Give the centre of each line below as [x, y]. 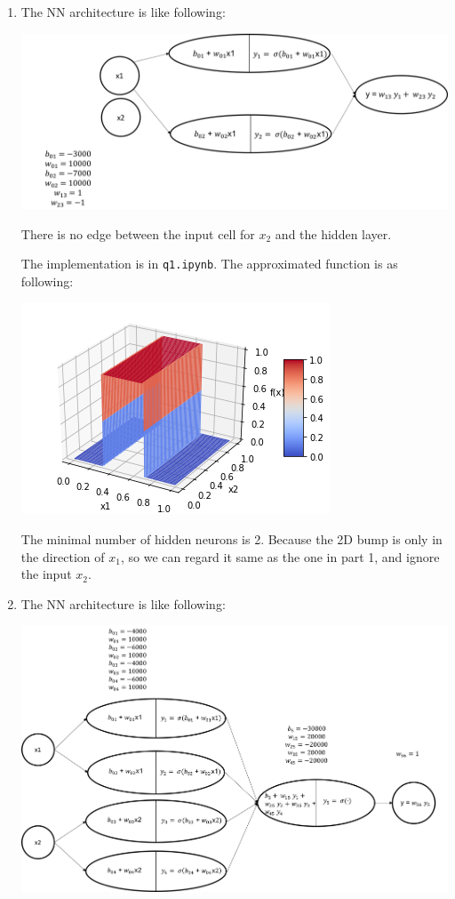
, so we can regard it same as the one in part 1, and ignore [280, 556]
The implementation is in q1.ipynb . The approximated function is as [209, 264]
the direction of [63, 556]
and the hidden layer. [333, 233]
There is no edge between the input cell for [138, 233]
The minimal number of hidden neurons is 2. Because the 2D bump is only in [231, 538]
